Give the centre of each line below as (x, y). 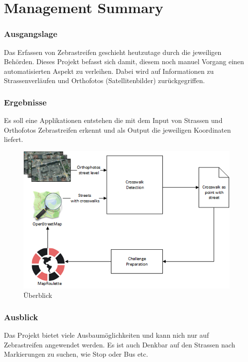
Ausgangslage (31, 34)
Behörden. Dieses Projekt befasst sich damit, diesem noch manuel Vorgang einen (124, 61)
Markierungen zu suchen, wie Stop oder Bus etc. (76, 354)
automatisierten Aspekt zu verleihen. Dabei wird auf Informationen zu (109, 71)
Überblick (38, 295)
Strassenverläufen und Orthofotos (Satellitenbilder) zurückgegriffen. (105, 80)
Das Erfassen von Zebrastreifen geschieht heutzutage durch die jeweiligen (113, 52)
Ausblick (21, 317)
